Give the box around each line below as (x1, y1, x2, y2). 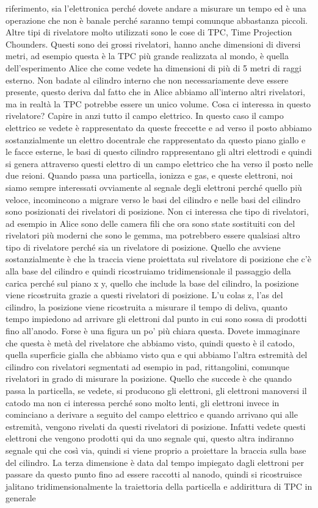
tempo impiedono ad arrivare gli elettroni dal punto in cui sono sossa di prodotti (5, 312, 307, 325)
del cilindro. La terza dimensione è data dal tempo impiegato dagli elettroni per (5, 456, 304, 468)
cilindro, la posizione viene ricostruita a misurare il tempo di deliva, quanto (5, 300, 287, 313)
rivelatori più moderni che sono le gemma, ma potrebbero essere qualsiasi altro (5, 229, 300, 241)
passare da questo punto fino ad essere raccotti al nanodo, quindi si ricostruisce (5, 468, 302, 481)
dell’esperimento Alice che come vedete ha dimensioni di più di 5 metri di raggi (5, 61, 302, 74)
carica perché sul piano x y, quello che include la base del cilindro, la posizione (5, 276, 299, 289)
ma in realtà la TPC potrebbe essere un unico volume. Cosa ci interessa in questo (5, 97, 311, 110)
